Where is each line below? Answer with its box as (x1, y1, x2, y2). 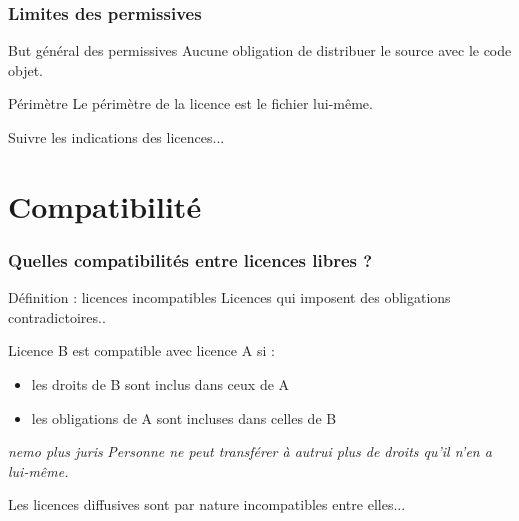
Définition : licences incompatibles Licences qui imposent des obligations (8, 287, 451, 308)
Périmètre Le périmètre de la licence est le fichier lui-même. (8, 93, 373, 114)
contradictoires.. (8, 306, 106, 327)
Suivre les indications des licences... (8, 127, 225, 147)
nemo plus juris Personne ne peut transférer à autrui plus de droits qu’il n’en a (8, 441, 492, 462)
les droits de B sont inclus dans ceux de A (31, 373, 290, 394)
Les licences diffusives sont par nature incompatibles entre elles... (8, 494, 406, 515)
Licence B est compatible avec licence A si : (8, 340, 275, 361)
